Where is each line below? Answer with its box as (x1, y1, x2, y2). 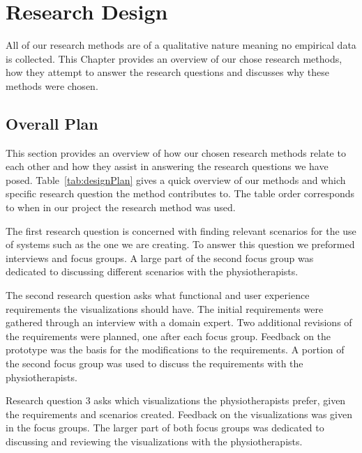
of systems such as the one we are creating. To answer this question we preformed (6, 237, 355, 252)
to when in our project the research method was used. (6, 200, 236, 215)
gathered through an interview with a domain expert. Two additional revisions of (6, 315, 352, 330)
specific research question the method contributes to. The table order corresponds (6, 186, 355, 201)
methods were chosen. (6, 78, 98, 93)
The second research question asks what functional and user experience (6, 288, 310, 302)
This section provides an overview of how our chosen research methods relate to (6, 145, 346, 160)
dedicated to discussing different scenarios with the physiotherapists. (6, 264, 299, 279)
